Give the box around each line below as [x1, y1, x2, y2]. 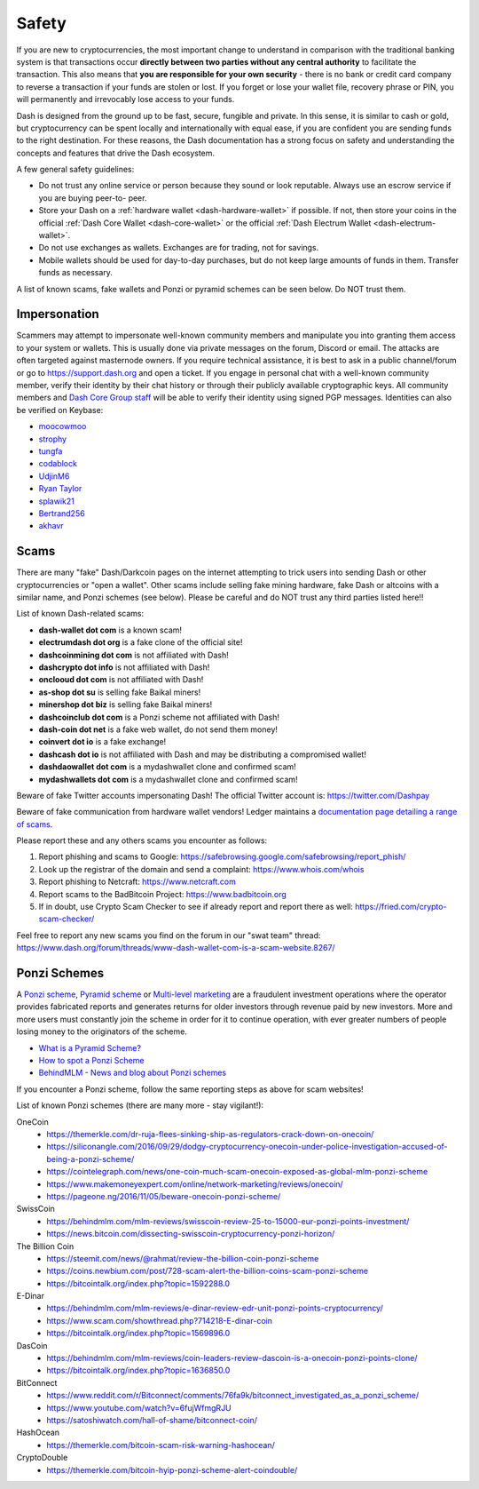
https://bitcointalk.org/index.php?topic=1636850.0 [46, 1365, 231, 1376]
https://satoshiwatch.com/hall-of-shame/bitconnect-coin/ [46, 1414, 257, 1425]
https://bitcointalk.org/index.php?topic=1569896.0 [46, 1328, 231, 1339]
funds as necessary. [38, 267, 113, 278]
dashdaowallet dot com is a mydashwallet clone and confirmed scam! [38, 761, 296, 772]
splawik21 [38, 496, 75, 506]
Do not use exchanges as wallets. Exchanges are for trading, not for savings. [38, 243, 319, 253]
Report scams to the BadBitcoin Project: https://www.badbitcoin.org [38, 888, 287, 899]
